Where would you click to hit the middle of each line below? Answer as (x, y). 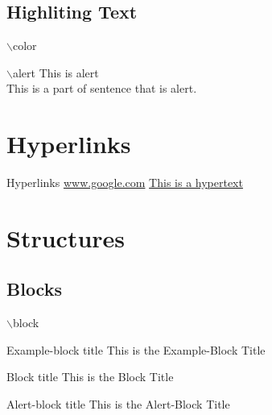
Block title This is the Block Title (90, 377)
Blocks (34, 289)
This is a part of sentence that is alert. (102, 88)
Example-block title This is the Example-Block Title (136, 349)
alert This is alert (56, 72)
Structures (66, 237)
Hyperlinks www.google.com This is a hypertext (125, 183)
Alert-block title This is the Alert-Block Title (118, 404)
